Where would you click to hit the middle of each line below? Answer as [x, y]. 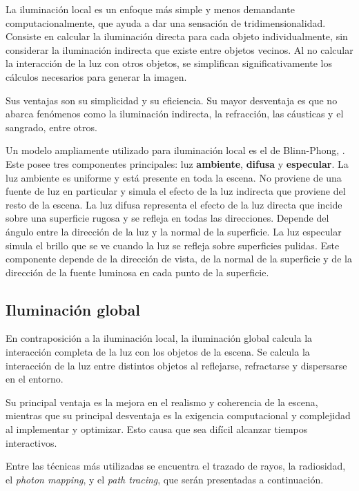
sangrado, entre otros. [51, 127]
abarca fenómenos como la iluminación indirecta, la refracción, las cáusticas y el [175, 114]
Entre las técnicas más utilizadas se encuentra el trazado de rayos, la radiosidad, [176, 466]
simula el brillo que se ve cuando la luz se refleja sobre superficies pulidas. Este [173, 245]
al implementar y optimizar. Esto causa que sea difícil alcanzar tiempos [157, 429]
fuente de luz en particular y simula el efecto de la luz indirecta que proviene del [176, 191]
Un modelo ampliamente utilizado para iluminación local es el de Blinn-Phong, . [175, 150]
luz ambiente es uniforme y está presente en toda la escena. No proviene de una [174, 177]
